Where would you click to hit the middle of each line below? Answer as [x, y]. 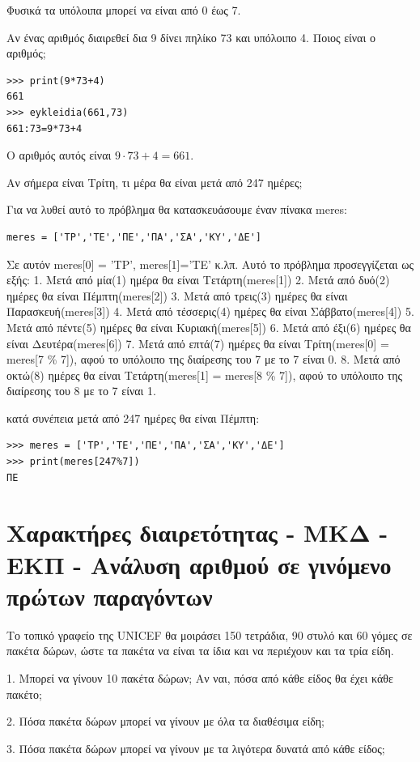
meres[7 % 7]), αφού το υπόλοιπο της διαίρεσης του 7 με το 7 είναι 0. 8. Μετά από [204, 359]
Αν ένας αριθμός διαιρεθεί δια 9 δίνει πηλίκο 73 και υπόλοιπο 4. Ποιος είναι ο [191, 37]
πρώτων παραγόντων [110, 596]
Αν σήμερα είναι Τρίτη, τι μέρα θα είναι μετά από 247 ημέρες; [155, 182]
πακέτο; [24, 694]
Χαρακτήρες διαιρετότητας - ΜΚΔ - [197, 532]
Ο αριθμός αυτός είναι [59, 155]
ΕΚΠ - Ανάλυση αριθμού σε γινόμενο [199, 564]
